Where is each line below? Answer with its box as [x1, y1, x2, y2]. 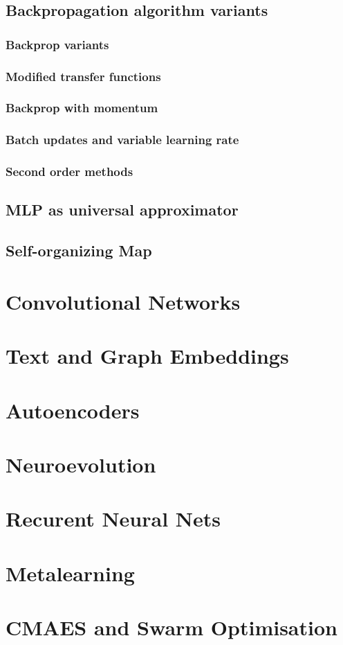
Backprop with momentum [6, 99, 158, 116]
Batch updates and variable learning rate [6, 131, 239, 148]
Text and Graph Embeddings [6, 342, 289, 370]
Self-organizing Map [6, 240, 152, 261]
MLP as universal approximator [6, 199, 239, 220]
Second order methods [6, 163, 133, 180]
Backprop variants [6, 35, 109, 53]
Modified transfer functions [6, 67, 161, 85]
